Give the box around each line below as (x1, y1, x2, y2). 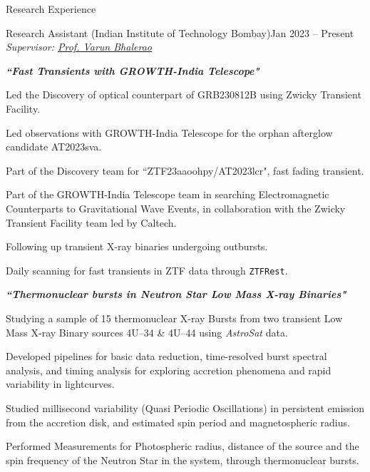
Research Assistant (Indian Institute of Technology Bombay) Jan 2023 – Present (6, 25, 354, 40)
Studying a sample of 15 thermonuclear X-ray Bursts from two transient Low (6, 310, 343, 325)
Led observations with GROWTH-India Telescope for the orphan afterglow (6, 125, 333, 140)
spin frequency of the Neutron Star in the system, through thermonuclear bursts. (6, 452, 359, 467)
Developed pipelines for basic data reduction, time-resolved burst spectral (6, 349, 327, 364)
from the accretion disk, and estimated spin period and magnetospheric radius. (6, 414, 350, 429)
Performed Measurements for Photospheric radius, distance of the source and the (6, 438, 359, 453)
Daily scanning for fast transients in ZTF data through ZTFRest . (6, 262, 288, 277)
